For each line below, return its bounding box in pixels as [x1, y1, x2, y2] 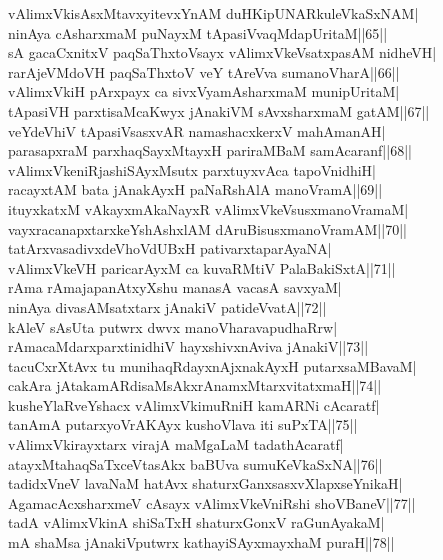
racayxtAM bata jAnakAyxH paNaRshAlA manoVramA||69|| [8, 179, 383, 200]
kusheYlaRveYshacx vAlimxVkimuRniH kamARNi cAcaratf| [8, 394, 380, 415]
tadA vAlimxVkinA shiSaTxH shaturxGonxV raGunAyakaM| [8, 512, 385, 533]
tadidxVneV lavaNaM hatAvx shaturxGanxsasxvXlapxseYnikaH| [8, 473, 403, 494]
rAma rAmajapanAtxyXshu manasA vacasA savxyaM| [8, 277, 342, 298]
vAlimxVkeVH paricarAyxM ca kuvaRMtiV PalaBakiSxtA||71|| [8, 257, 396, 278]
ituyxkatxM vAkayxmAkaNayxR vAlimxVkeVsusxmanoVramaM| [8, 198, 409, 219]
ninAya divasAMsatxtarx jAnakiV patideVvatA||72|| [8, 296, 327, 317]
